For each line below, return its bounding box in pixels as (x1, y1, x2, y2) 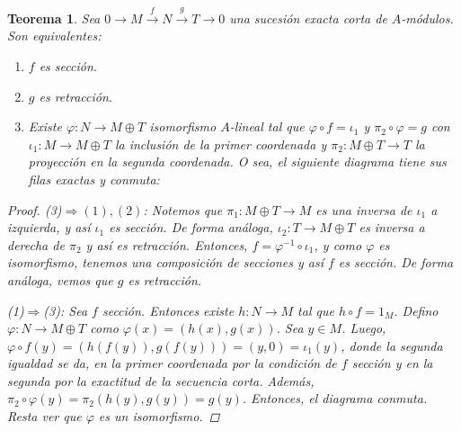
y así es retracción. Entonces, (85, 235, 248, 254)
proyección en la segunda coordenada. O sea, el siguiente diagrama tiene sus (28, 152, 447, 171)
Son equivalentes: (7, 26, 102, 45)
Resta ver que (7, 407, 82, 426)
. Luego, (341, 319, 386, 337)
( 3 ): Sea (43, 301, 88, 319)
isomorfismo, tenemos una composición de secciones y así (7, 253, 324, 272)
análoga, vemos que (7, 270, 113, 289)
